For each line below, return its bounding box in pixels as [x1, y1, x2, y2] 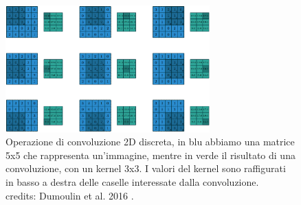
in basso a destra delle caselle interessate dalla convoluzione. [5, 175, 259, 189]
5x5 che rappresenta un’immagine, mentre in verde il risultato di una [5, 147, 296, 162]
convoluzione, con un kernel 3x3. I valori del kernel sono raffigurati [5, 161, 286, 176]
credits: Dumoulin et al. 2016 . [5, 188, 134, 202]
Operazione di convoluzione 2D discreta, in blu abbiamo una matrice [5, 134, 295, 149]
